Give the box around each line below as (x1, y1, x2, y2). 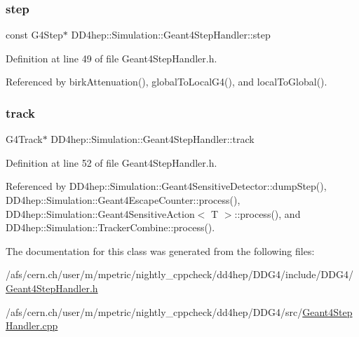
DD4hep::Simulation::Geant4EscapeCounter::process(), (6, 193, 241, 207)
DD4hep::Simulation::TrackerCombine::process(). (6, 220, 215, 235)
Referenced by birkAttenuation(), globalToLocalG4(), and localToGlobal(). (6, 74, 327, 89)
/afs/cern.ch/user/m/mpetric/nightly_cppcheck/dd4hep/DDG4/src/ (6, 304, 303, 319)
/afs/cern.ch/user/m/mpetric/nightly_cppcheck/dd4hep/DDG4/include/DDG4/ (6, 267, 353, 282)
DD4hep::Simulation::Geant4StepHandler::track (50, 132, 255, 146)
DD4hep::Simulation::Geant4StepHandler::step (71, 27, 271, 42)
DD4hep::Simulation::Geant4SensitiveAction (6, 206, 195, 221)
